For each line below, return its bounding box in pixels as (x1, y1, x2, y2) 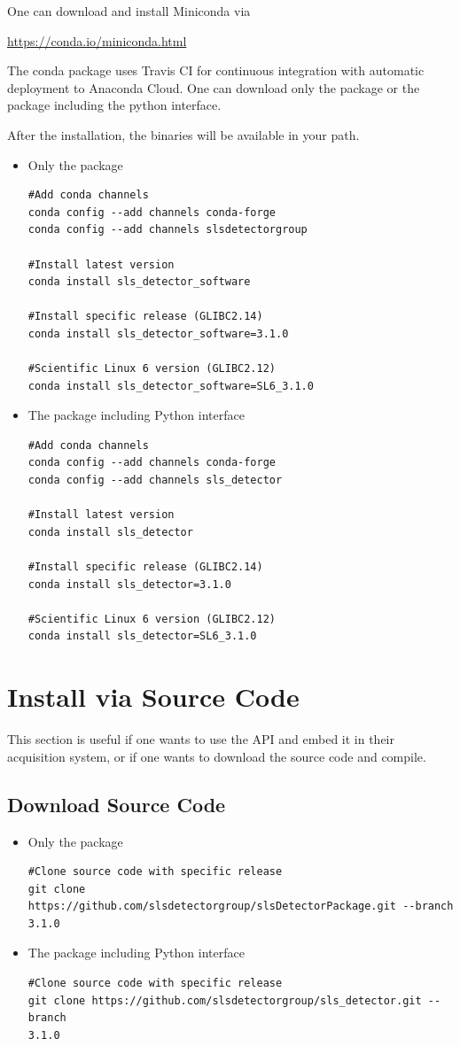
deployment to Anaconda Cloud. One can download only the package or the (7, 78, 420, 97)
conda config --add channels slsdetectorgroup (27, 223, 308, 236)
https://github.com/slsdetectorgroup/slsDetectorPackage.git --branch (27, 900, 454, 913)
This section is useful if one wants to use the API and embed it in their (7, 730, 394, 748)
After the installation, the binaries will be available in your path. (7, 125, 360, 143)
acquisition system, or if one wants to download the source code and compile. (7, 747, 426, 765)
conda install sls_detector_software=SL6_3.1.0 (27, 379, 314, 392)
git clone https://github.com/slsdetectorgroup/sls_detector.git (27, 994, 422, 1007)
